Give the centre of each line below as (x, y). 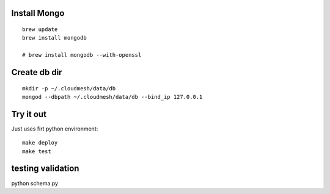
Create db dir (37, 72)
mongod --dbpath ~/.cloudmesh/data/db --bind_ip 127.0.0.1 (112, 97)
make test (37, 151)
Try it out (29, 114)
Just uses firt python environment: (55, 129)
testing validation (45, 169)
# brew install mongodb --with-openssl (82, 55)
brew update (40, 30)
